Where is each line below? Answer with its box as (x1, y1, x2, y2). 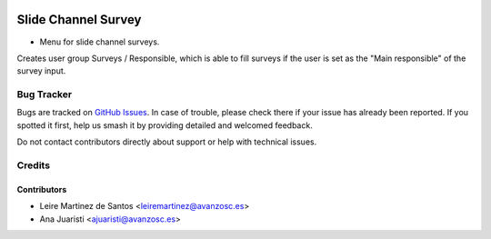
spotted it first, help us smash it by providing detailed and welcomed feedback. (16, 119, 313, 131)
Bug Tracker (16, 88, 73, 101)
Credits (16, 159, 50, 172)
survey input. (16, 65, 66, 76)
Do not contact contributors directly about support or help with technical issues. (16, 136, 317, 147)
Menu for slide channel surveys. (39, 36, 160, 47)
